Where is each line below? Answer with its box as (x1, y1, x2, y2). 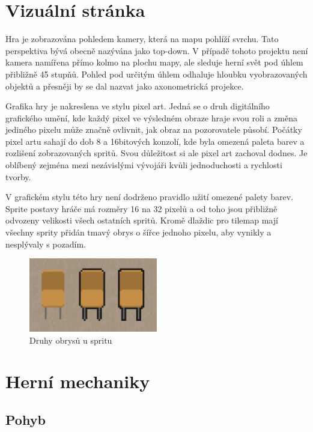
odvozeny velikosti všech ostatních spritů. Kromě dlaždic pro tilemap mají (5, 214, 278, 227)
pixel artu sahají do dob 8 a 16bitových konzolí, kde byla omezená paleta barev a (5, 135, 305, 147)
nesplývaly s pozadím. (5, 237, 86, 250)
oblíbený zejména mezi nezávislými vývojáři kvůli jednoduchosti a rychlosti (5, 159, 282, 171)
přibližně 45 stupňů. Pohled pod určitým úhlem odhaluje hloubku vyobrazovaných (5, 67, 308, 80)
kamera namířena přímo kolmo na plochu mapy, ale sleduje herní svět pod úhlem (5, 56, 303, 68)
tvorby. (5, 170, 31, 183)
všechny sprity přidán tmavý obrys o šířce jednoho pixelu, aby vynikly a (5, 226, 272, 239)
